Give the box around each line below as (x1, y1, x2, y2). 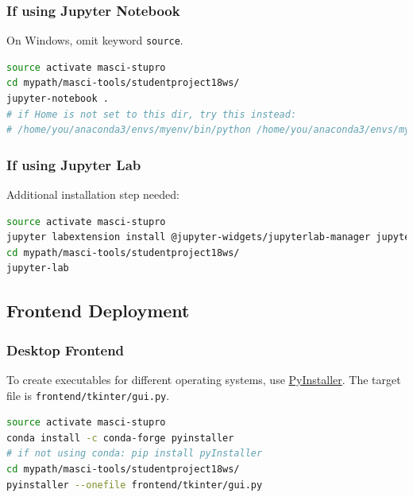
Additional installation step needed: (6, 186, 179, 203)
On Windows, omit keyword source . (6, 32, 183, 49)
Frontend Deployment (6, 298, 190, 323)
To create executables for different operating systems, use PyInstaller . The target (6, 371, 401, 388)
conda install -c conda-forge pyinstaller (6, 432, 234, 444)
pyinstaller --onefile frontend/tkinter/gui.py (6, 479, 263, 491)
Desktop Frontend (6, 340, 125, 359)
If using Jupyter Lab (6, 154, 141, 174)
